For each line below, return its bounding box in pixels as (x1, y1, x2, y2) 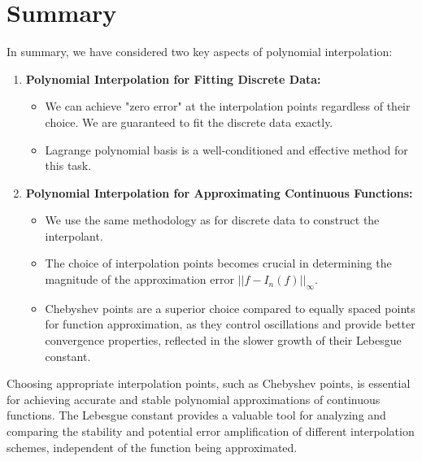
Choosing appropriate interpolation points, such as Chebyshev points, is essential (7, 375, 411, 392)
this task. (45, 157, 92, 174)
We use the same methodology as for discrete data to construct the (45, 211, 380, 228)
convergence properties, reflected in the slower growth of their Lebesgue (45, 332, 402, 349)
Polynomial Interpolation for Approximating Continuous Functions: (25, 184, 413, 201)
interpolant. (45, 227, 103, 244)
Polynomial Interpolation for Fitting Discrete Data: (25, 70, 321, 87)
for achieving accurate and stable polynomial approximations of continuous (7, 390, 381, 407)
